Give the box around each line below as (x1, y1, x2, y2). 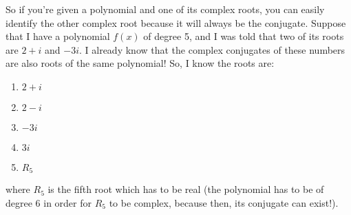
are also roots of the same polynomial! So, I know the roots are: (6, 56, 275, 70)
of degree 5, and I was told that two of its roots (143, 29, 344, 43)
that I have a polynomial (6, 29, 110, 43)
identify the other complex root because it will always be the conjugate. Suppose (6, 15, 346, 30)
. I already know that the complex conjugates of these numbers (79, 42, 345, 57)
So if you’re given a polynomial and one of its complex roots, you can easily (6, 2, 325, 16)
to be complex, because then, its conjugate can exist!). (109, 196, 339, 210)
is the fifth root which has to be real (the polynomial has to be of (47, 182, 324, 196)
